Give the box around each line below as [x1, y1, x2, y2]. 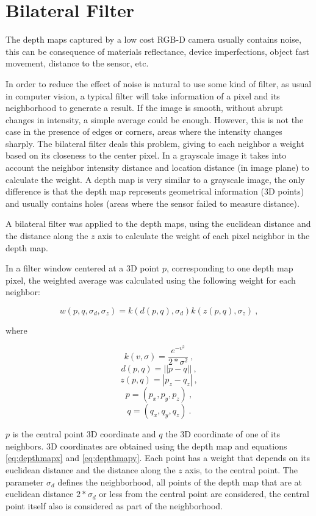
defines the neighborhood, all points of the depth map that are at [57, 475, 302, 488]
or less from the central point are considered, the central [99, 487, 309, 500]
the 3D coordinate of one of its [165, 428, 280, 440]
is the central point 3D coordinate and [12, 428, 156, 440]
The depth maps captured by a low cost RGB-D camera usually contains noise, [5, 33, 301, 46]
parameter [5, 475, 44, 488]
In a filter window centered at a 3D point [5, 262, 160, 274]
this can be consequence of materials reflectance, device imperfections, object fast [5, 45, 309, 57]
